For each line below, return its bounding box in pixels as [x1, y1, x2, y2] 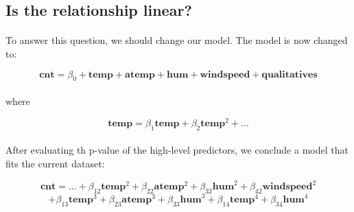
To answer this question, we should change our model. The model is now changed [5, 33, 348, 47]
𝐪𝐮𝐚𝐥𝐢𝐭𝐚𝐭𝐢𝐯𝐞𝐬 [261, 69, 318, 80]
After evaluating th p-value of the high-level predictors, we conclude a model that [5, 143, 349, 157]
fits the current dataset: [5, 156, 105, 171]
